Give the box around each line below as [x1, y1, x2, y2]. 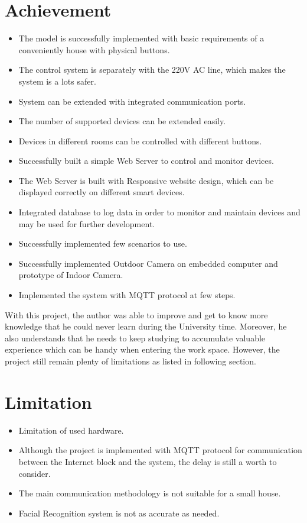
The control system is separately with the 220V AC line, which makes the [18, 63, 286, 76]
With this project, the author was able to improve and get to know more [5, 308, 268, 321]
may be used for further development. [18, 217, 155, 230]
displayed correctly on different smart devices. [18, 186, 185, 198]
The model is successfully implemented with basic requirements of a [18, 32, 264, 44]
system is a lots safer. [18, 75, 96, 87]
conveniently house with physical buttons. [18, 43, 170, 56]
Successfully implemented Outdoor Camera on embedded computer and [18, 257, 278, 269]
